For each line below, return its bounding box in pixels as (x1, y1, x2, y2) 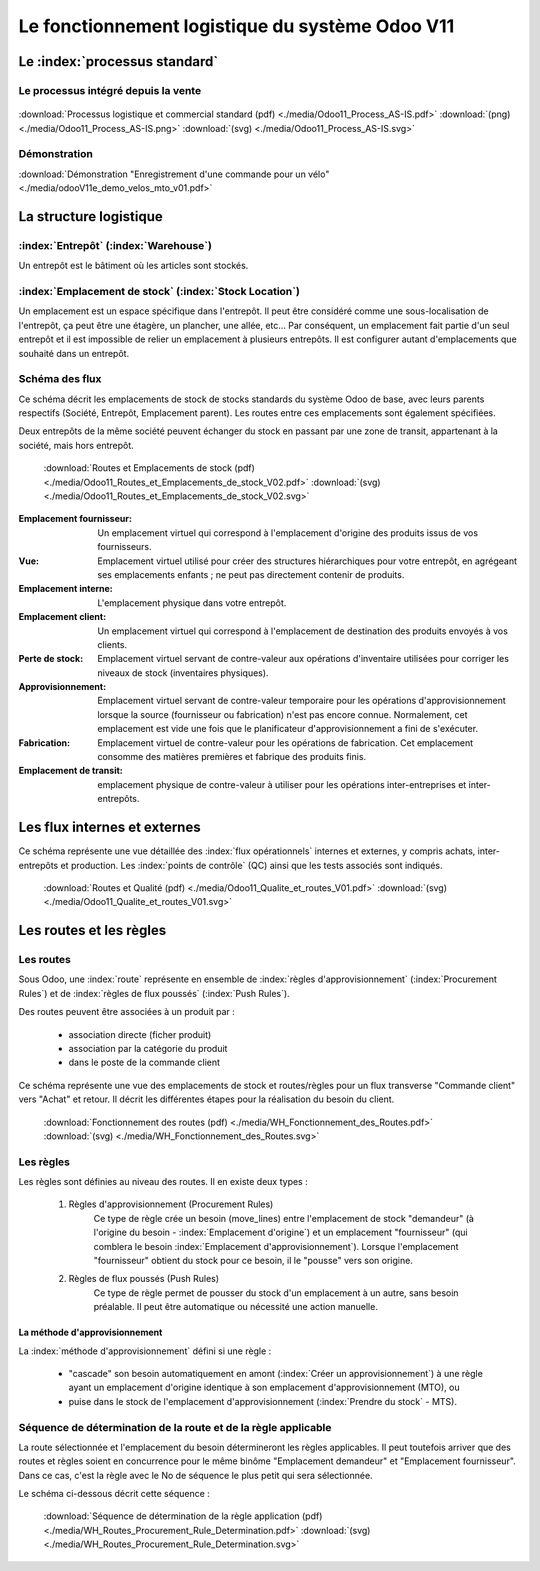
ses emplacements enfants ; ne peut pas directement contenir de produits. (97, 568, 405, 580)
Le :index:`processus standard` (18, 53, 219, 70)
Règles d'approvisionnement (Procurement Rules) (68, 1198, 274, 1210)
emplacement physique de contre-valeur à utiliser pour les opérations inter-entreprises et (97, 778, 467, 790)
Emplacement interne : (18, 583, 114, 595)
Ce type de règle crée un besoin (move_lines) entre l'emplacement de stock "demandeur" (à (93, 1212, 475, 1224)
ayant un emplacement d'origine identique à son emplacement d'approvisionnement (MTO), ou (68, 1381, 460, 1394)
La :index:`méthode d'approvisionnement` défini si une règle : (18, 1345, 272, 1357)
